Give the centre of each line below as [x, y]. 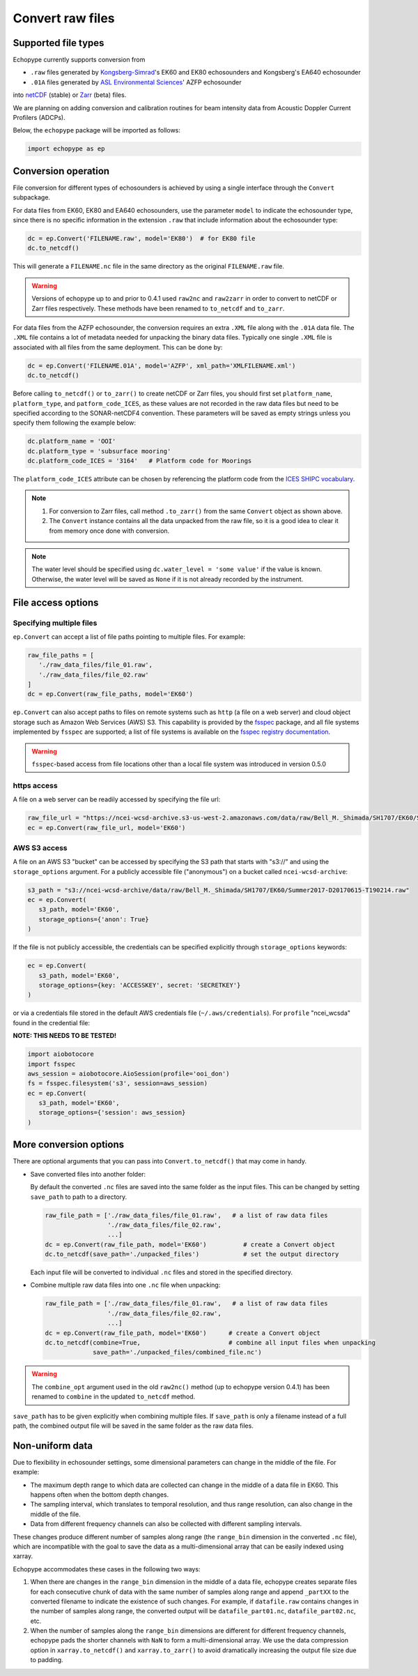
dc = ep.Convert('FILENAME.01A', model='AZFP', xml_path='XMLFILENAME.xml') [162, 365]
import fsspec [52, 1064]
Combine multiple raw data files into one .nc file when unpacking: [125, 1285]
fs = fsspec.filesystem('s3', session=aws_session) [118, 1084]
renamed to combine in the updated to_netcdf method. [114, 1397]
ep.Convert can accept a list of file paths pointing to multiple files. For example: [129, 636]
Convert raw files [64, 18]
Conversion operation [61, 171]
